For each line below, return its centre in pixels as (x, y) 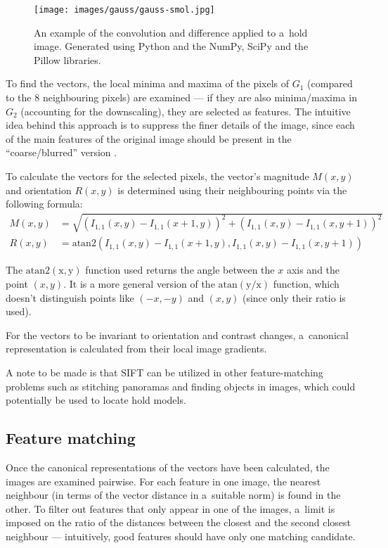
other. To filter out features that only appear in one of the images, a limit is (170, 508)
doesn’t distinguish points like (70, 297)
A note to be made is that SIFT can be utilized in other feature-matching (164, 372)
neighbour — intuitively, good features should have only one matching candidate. (181, 536)
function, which (306, 283)
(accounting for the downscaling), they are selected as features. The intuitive (186, 111)
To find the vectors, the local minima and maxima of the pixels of (148, 83)
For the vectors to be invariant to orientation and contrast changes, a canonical (177, 334)
